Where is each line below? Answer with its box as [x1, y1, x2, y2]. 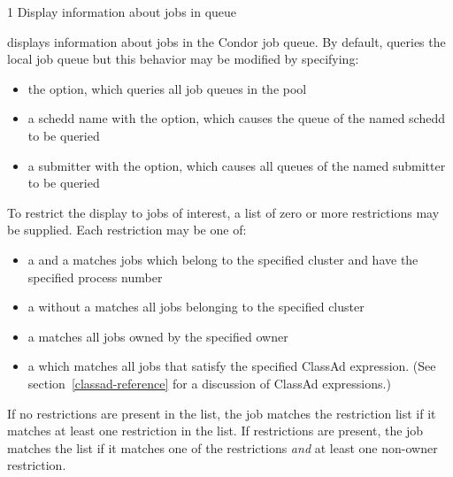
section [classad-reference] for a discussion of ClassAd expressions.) [27, 373, 391, 392]
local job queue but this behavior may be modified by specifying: [7, 50, 359, 68]
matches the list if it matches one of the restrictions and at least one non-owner [7, 438, 438, 457]
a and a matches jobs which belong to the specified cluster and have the [27, 250, 418, 268]
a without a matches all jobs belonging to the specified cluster [27, 297, 365, 316]
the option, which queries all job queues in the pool [27, 79, 307, 97]
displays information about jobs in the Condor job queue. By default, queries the [7, 32, 446, 50]
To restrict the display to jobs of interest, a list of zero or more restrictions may [7, 203, 440, 221]
